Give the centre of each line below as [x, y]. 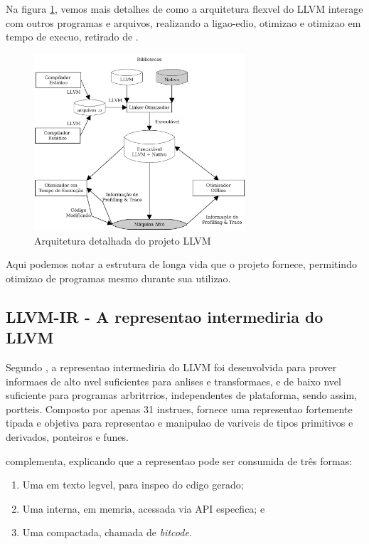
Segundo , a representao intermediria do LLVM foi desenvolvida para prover [171, 367]
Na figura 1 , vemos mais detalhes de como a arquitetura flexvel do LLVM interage [184, 9]
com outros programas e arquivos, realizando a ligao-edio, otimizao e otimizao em [183, 22]
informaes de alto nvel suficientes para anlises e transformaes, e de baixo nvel [173, 381]
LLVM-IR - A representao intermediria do [165, 316]
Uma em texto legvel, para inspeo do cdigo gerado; [133, 485]
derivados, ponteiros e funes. [67, 437]
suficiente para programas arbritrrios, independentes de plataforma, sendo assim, [181, 395]
